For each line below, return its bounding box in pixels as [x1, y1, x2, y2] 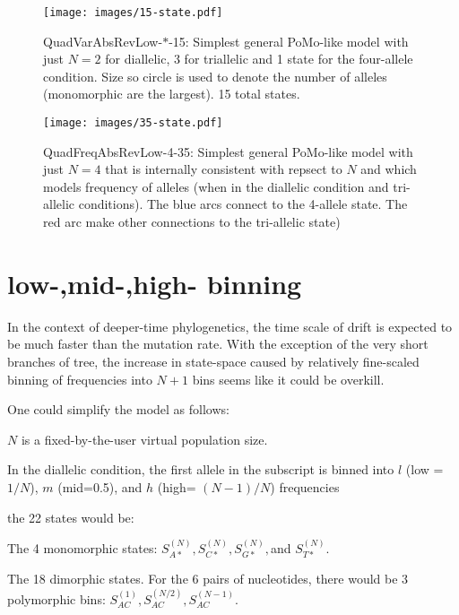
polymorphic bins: [7, 589, 106, 608]
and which [360, 160, 417, 178]
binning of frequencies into [7, 369, 152, 388]
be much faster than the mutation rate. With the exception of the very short [7, 334, 429, 353]
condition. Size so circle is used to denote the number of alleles [43, 66, 387, 85]
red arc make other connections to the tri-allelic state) [43, 212, 341, 231]
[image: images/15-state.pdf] [43, 6, 223, 19]
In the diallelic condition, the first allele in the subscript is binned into [7, 460, 394, 479]
